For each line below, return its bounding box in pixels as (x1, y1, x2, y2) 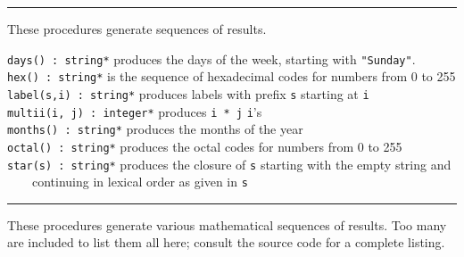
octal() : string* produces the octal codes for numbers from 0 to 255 (7, 137, 402, 155)
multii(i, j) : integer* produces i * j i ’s (7, 102, 262, 120)
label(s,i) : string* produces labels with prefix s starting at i (7, 84, 369, 103)
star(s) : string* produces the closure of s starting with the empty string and (7, 154, 452, 173)
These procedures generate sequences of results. (7, 20, 267, 37)
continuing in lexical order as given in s (31, 172, 248, 191)
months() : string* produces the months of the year (7, 120, 303, 138)
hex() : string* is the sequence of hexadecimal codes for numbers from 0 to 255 (7, 67, 456, 86)
